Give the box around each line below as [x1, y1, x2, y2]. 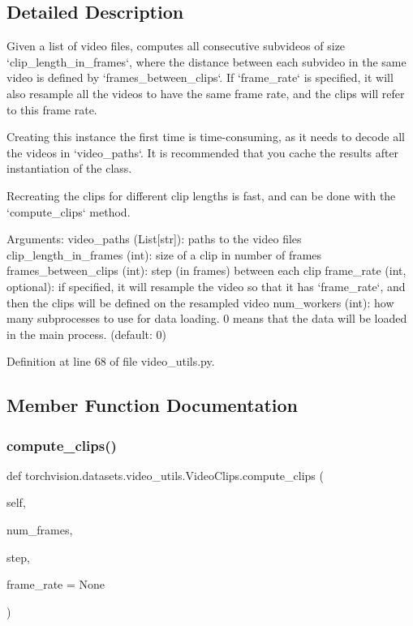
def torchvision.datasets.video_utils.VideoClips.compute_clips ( [6, 466, 324, 483]
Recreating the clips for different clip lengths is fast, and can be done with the [6, 187, 396, 204]
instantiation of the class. [6, 160, 132, 177]
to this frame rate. [6, 101, 97, 118]
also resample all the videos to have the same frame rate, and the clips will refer [6, 84, 405, 101]
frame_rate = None [6, 576, 105, 593]
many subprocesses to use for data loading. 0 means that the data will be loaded [6, 310, 407, 327]
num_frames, [6, 521, 73, 538]
